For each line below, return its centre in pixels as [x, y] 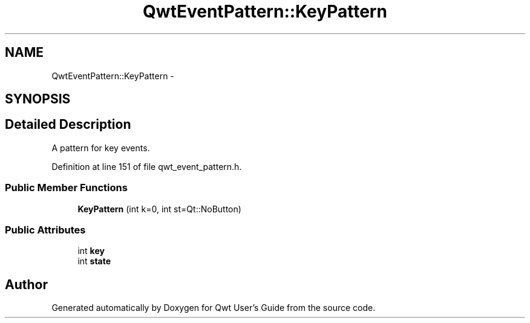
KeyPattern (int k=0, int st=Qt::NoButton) [159, 209]
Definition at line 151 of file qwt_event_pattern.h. [147, 166]
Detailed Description [68, 125]
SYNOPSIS [38, 99]
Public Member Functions [66, 188]
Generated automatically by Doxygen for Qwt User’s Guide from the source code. [214, 308]
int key [91, 251]
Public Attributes [45, 230]
